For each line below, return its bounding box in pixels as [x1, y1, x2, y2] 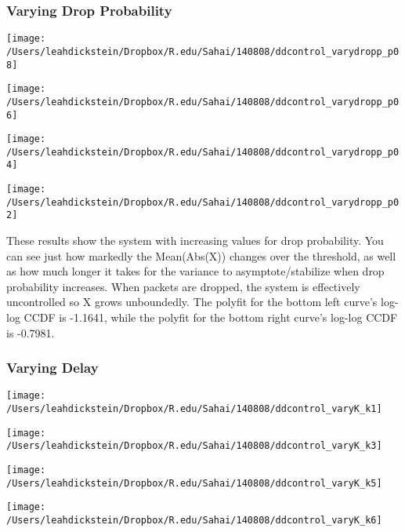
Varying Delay [6, 358, 99, 377]
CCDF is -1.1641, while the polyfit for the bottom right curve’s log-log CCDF [24, 309, 398, 326]
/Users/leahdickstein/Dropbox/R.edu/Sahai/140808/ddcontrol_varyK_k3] [6, 440, 382, 452]
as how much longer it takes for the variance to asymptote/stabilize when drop [6, 263, 385, 279]
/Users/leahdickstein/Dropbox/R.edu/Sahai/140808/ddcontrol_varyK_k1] [6, 403, 382, 415]
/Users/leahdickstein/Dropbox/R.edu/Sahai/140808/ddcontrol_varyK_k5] [6, 477, 382, 489]
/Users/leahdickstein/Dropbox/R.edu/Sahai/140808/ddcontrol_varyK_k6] [6, 515, 382, 527]
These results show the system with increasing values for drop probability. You [6, 232, 384, 249]
